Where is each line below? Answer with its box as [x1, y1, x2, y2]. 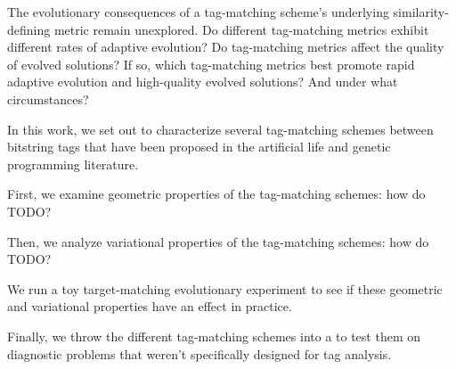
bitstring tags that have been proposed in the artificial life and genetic [7, 137, 391, 156]
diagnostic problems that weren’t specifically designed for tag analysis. [7, 344, 392, 363]
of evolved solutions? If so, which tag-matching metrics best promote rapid [7, 54, 415, 73]
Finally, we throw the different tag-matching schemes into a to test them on [7, 326, 421, 345]
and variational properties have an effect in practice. [7, 297, 292, 316]
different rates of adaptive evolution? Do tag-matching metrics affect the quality [7, 37, 444, 56]
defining [7, 20, 51, 38]
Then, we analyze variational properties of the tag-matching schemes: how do [7, 232, 429, 250]
